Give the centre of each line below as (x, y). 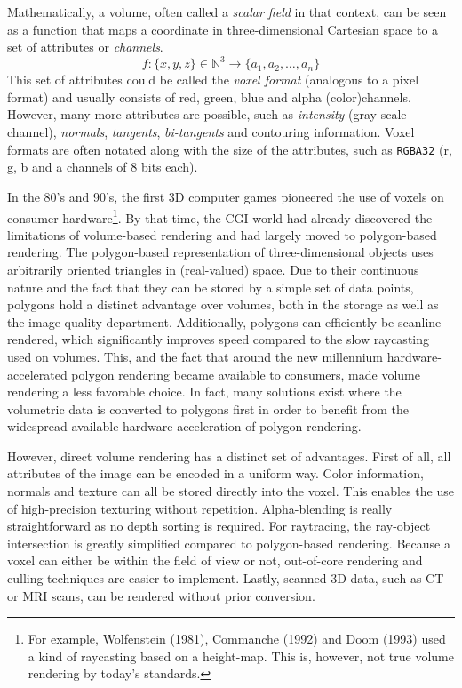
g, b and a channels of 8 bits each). (103, 167)
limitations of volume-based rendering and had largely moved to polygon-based (222, 234)
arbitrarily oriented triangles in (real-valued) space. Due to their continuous (213, 269)
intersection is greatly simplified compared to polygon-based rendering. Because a (229, 543)
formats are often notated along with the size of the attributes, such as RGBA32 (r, (230, 149)
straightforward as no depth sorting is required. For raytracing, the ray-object (219, 526)
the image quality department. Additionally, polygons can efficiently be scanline (224, 321)
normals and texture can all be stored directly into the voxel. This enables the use (231, 491)
